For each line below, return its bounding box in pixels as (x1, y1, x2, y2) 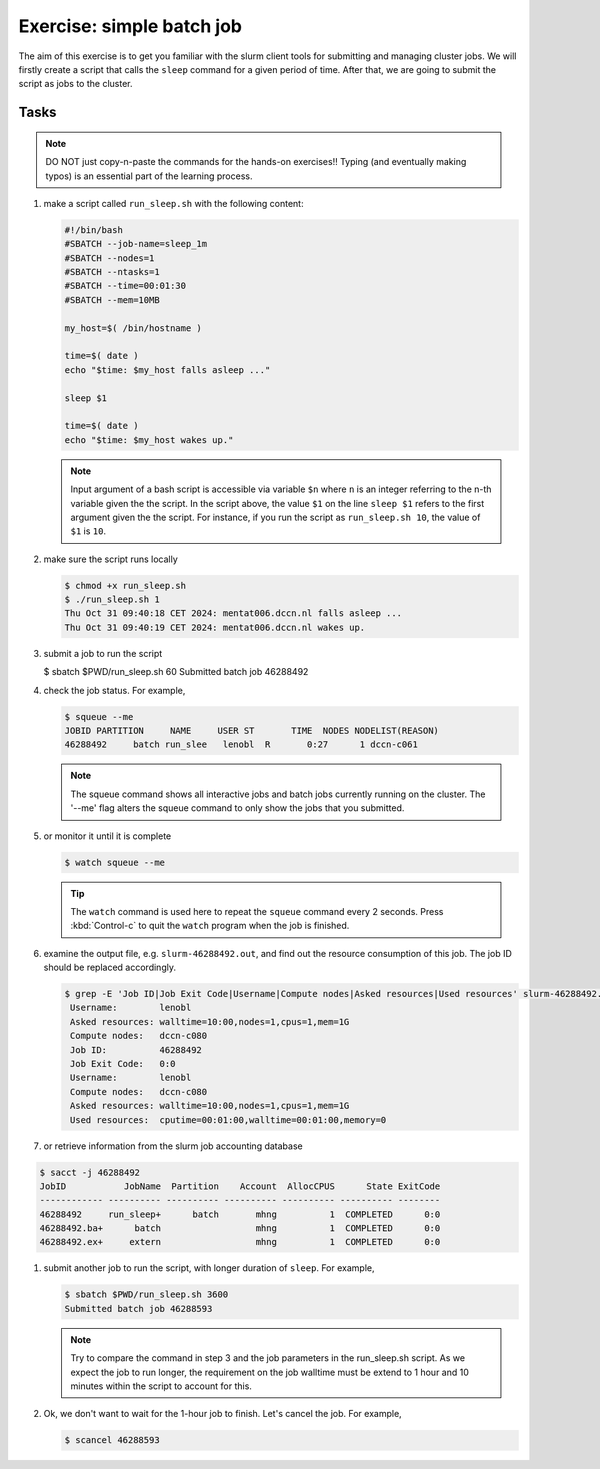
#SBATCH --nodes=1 (64, 252, 155, 264)
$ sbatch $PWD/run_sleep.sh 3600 (64, 1289, 229, 1300)
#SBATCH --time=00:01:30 (64, 280, 187, 292)
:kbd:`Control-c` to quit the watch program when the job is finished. (70, 920, 350, 932)
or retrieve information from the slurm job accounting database (43, 1140, 304, 1152)
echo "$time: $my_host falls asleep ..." (64, 364, 271, 375)
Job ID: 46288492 (70, 1044, 202, 1055)
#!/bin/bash (64, 224, 124, 235)
